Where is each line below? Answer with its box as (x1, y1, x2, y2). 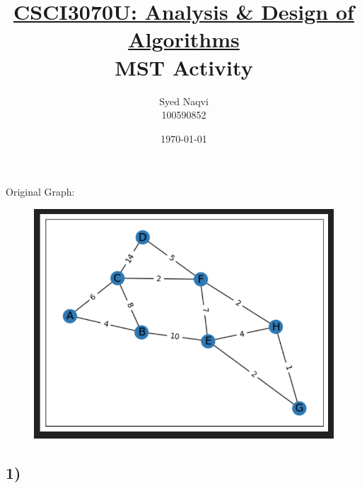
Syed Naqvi (159, 93, 209, 108)
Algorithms (128, 25, 240, 54)
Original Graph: (6, 184, 75, 199)
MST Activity (115, 52, 253, 81)
